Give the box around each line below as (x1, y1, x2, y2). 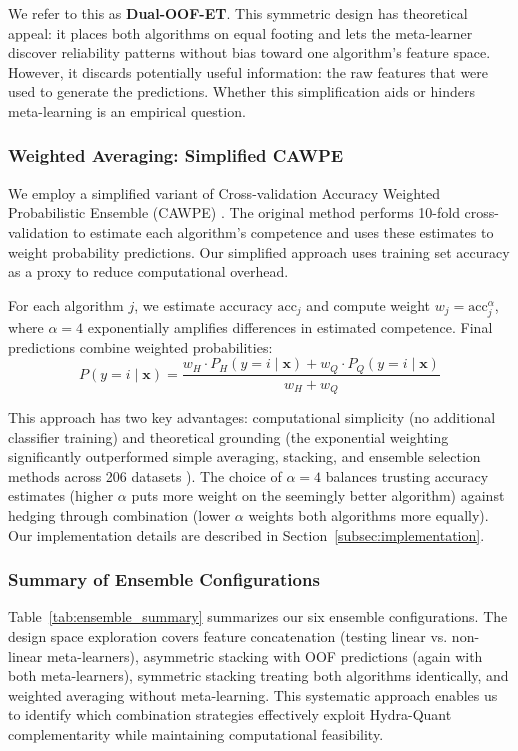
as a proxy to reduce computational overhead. (8, 261, 289, 282)
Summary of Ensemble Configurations (8, 567, 320, 592)
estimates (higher (8, 485, 114, 506)
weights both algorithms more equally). (248, 505, 489, 525)
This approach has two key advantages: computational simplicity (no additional (8, 407, 496, 428)
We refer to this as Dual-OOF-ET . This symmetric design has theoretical (8, 3, 468, 23)
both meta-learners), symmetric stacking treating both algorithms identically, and (8, 665, 509, 686)
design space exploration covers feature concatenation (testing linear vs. (8, 626, 448, 646)
